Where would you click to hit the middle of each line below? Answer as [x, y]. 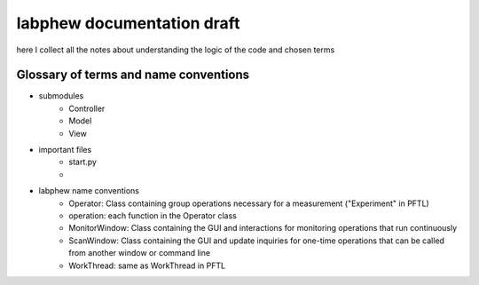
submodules [61, 96]
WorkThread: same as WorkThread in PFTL [147, 265]
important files [65, 150]
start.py [83, 162]
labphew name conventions [89, 191]
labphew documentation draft [128, 23]
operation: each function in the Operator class [153, 215]
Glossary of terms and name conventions [133, 75]
